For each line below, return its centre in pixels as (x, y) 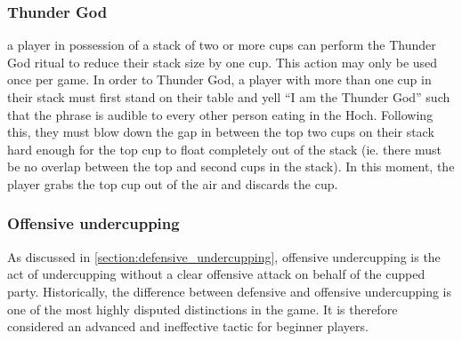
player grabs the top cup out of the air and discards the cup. (173, 183)
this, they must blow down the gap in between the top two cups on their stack (221, 132)
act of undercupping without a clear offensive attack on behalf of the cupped (216, 274)
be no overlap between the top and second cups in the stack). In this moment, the (231, 167)
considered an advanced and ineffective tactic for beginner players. (188, 326)
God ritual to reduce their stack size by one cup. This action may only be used (223, 62)
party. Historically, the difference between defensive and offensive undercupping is (230, 291)
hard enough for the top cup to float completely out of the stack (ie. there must (224, 149)
